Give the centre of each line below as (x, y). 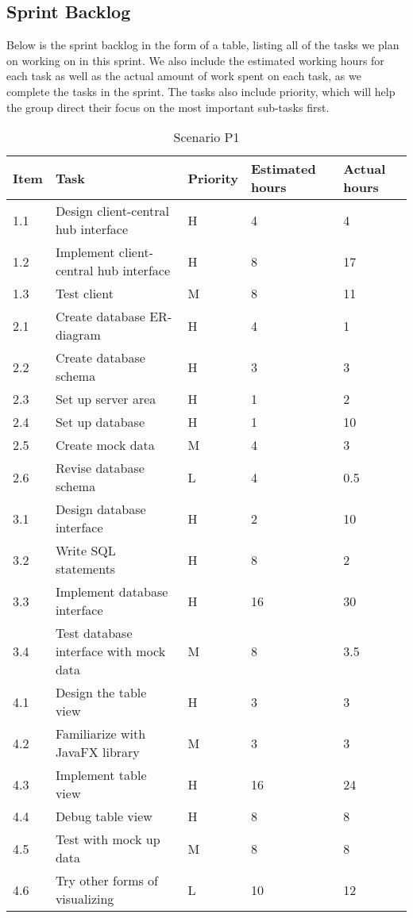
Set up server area (106, 399)
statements (85, 569)
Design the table (101, 693)
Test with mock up (108, 839)
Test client (84, 294)
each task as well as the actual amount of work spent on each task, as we (184, 76)
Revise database (100, 468)
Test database (94, 633)
